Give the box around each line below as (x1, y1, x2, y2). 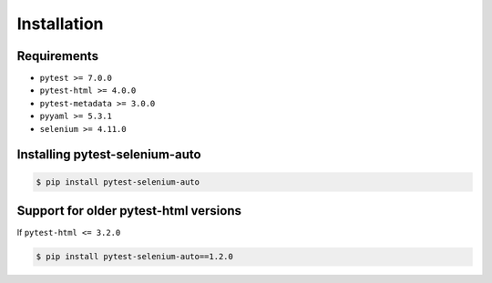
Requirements (16, 48, 99, 64)
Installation (16, 14, 104, 34)
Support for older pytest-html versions (16, 203, 241, 218)
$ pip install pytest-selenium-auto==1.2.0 (36, 251, 234, 262)
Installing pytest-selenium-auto (16, 147, 201, 163)
